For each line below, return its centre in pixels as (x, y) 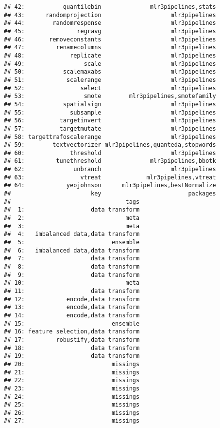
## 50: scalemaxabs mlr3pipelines (110, 72)
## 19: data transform (72, 356)
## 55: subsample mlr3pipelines (110, 112)
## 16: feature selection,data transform (72, 332)
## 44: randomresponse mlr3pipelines (110, 23)
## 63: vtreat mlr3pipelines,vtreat (110, 177)
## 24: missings (72, 397)
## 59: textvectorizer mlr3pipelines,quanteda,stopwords (110, 145)
